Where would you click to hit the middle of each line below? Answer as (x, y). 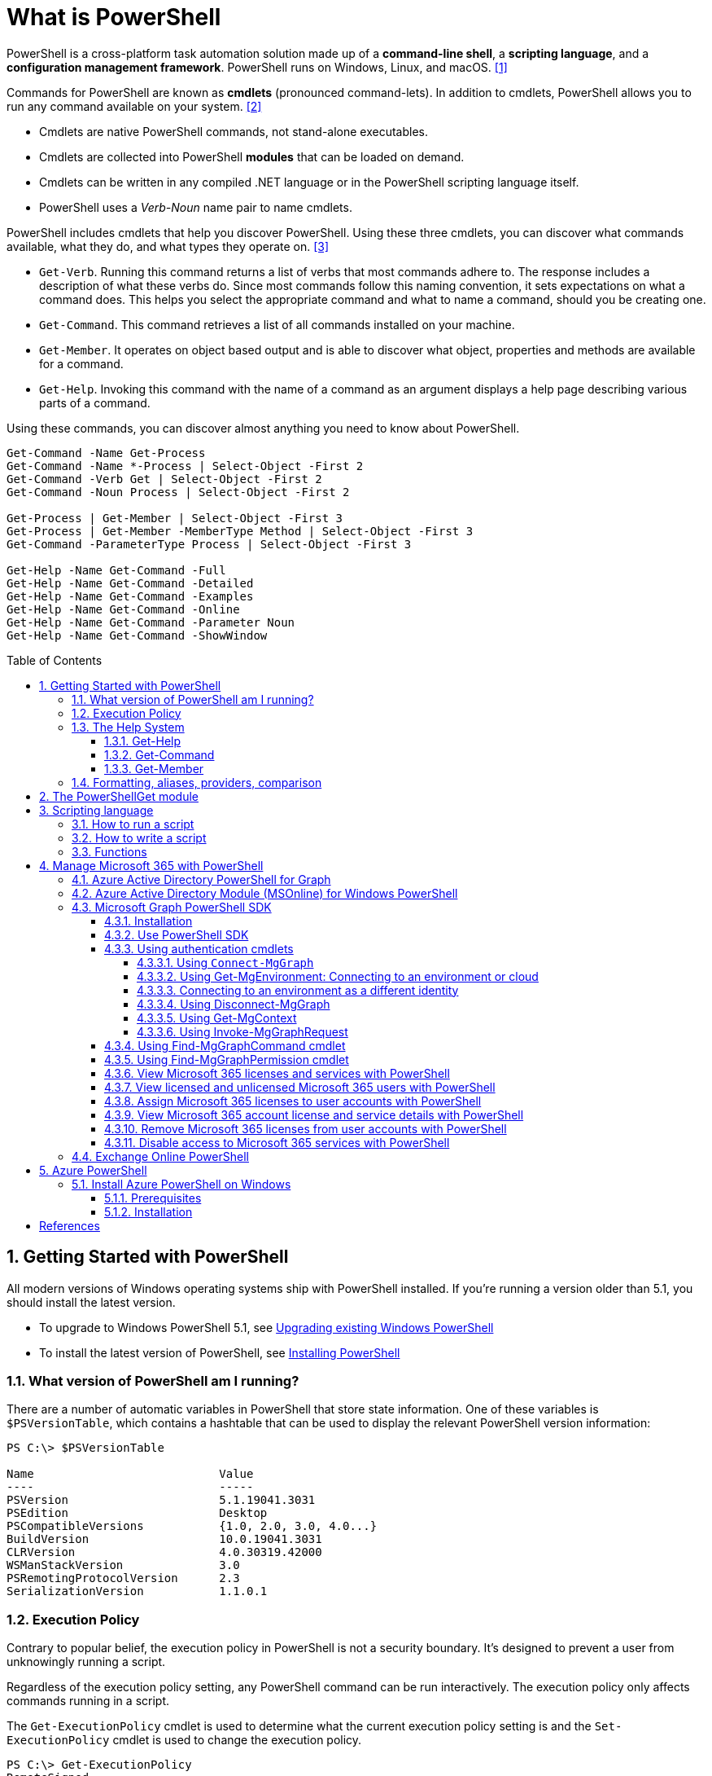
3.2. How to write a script (139, 837)
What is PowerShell (114, 17)
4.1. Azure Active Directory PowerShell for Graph (201, 879)
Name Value (130, 1474)
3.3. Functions (109, 851)
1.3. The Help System (128, 727)
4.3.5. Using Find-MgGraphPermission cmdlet (227, 1059)
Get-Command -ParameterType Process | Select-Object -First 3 (209, 544)
